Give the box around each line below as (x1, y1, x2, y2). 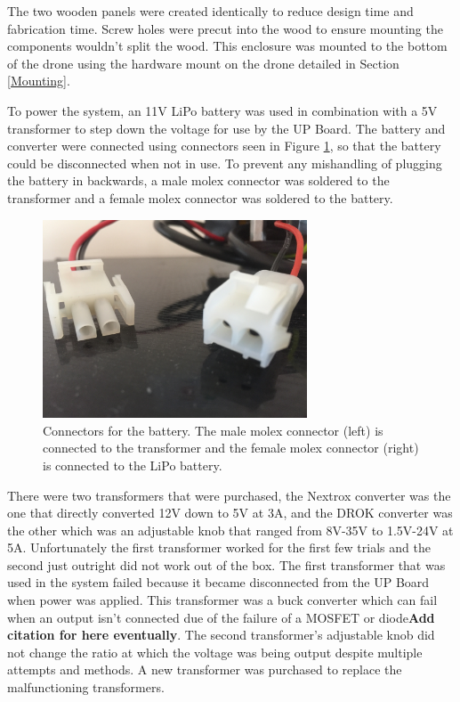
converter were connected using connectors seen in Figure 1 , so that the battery (7, 136, 441, 155)
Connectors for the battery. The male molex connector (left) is (43, 420, 383, 439)
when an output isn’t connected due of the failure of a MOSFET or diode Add (7, 608, 435, 626)
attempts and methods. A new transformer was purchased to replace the (7, 660, 402, 679)
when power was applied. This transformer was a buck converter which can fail (7, 591, 438, 609)
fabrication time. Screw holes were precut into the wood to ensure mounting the (7, 19, 443, 37)
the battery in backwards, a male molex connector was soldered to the (7, 171, 390, 190)
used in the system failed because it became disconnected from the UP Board (7, 573, 430, 592)
